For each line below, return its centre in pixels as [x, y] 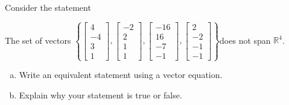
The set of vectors [38, 40]
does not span [245, 40]
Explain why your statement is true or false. [100, 94]
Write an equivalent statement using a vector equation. [121, 75]
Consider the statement [48, 7]
